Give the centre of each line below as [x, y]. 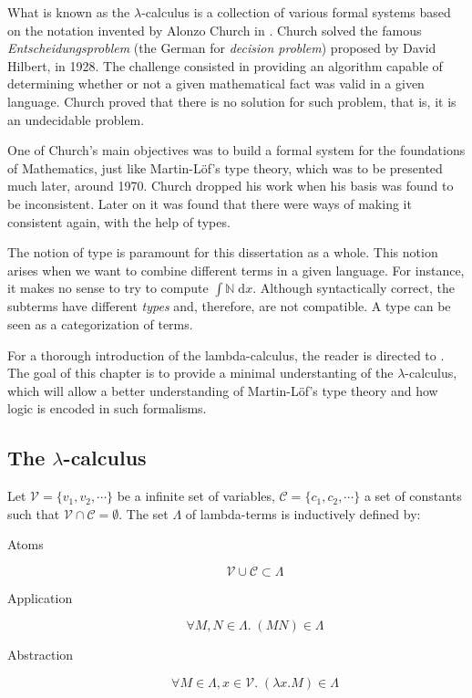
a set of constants [413, 496]
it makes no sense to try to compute [108, 288]
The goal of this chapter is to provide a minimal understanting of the [200, 373]
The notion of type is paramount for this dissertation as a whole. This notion [223, 252]
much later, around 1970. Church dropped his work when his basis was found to [231, 186]
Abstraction [41, 655]
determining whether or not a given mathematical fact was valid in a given [216, 83]
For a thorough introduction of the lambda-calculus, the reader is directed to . [226, 354]
